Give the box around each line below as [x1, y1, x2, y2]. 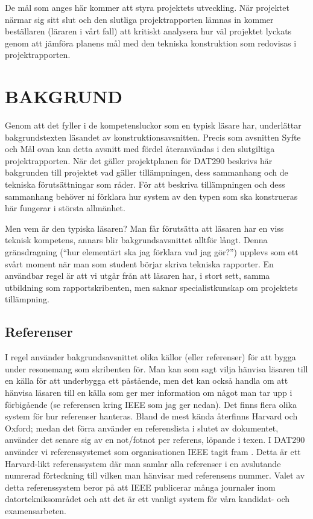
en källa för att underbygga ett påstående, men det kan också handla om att [5, 374, 288, 387]
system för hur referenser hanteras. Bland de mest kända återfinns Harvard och [5, 410, 298, 422]
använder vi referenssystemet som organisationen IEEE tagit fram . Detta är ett [5, 445, 301, 457]
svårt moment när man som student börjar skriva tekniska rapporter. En [5, 257, 274, 270]
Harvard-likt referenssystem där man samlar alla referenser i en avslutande [5, 457, 281, 470]
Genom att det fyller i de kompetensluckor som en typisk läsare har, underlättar [5, 119, 302, 132]
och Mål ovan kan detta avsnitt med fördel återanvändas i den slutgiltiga [5, 142, 275, 155]
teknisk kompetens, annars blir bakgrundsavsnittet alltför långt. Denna [5, 234, 268, 246]
